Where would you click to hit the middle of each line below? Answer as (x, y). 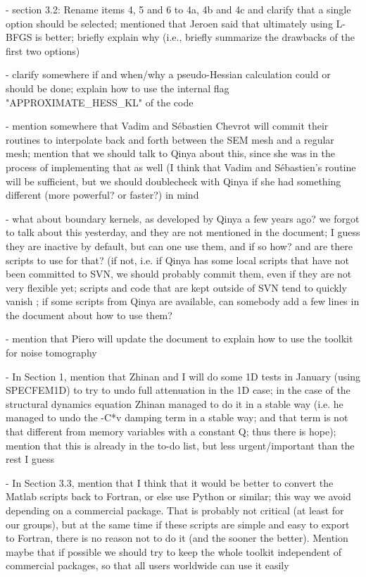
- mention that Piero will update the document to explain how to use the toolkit (179, 339)
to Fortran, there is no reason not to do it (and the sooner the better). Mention (177, 538)
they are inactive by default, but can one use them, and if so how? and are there (179, 246)
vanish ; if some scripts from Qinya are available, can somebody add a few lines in (183, 301)
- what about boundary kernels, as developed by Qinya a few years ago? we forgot (183, 218)
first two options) (43, 50)
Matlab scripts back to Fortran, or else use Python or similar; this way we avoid (178, 496)
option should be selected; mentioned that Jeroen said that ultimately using (169, 23)
